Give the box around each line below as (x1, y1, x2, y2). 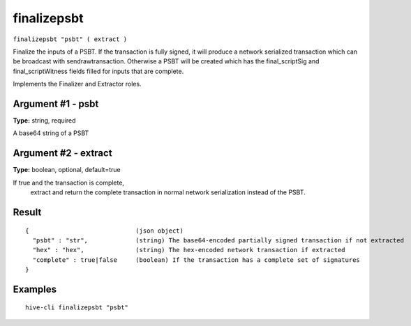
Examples (13, 283, 57, 295)
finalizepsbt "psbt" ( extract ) (13, 35, 128, 43)
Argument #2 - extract (13, 147, 112, 160)
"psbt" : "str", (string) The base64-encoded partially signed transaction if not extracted (32, 236, 405, 244)
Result (13, 206, 42, 218)
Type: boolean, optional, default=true (13, 166, 121, 174)
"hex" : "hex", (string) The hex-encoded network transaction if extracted (32, 246, 345, 254)
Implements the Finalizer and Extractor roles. (13, 80, 142, 88)
